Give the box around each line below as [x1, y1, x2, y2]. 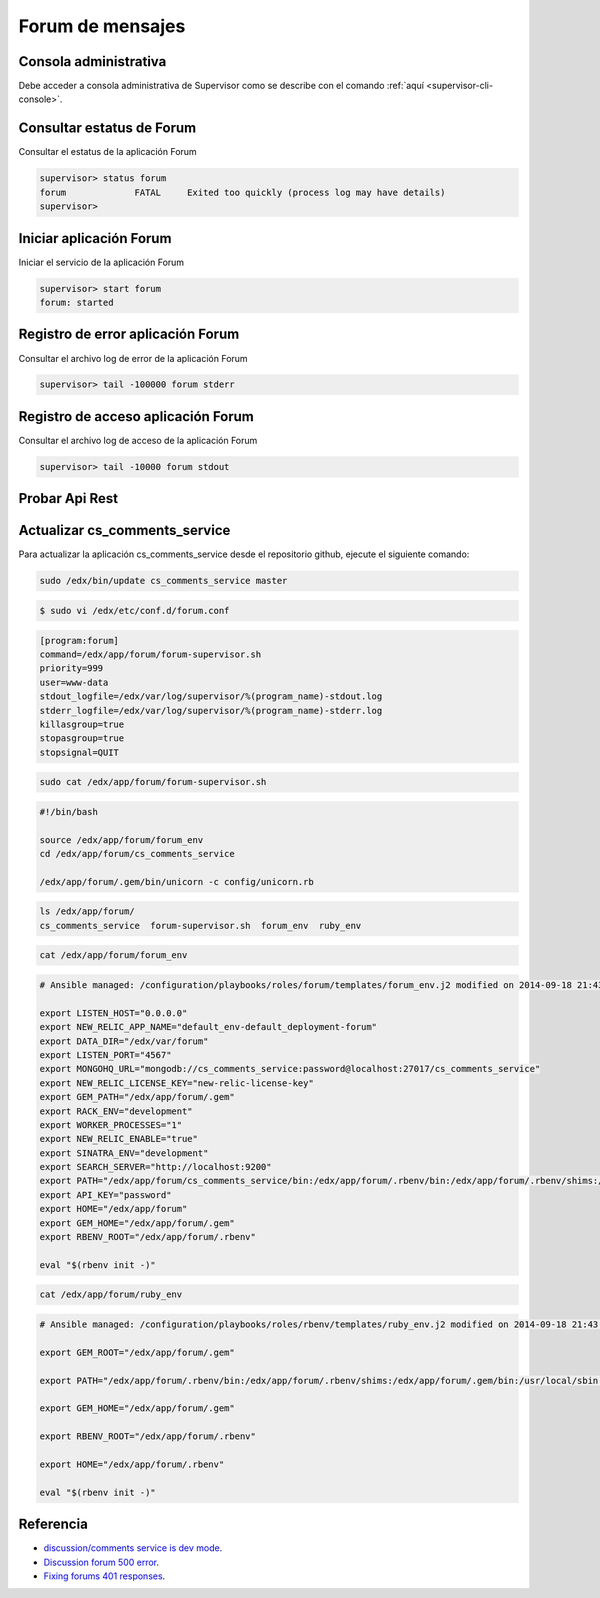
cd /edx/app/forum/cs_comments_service [39, 848, 235, 860]
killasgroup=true [39, 718, 125, 730]
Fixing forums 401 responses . [43, 1570, 166, 1582]
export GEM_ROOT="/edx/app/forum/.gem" [39, 1346, 235, 1358]
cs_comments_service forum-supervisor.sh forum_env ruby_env [39, 920, 362, 931]
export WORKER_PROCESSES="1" [39, 1119, 183, 1130]
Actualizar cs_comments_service [18, 522, 231, 539]
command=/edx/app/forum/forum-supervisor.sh [39, 649, 262, 660]
